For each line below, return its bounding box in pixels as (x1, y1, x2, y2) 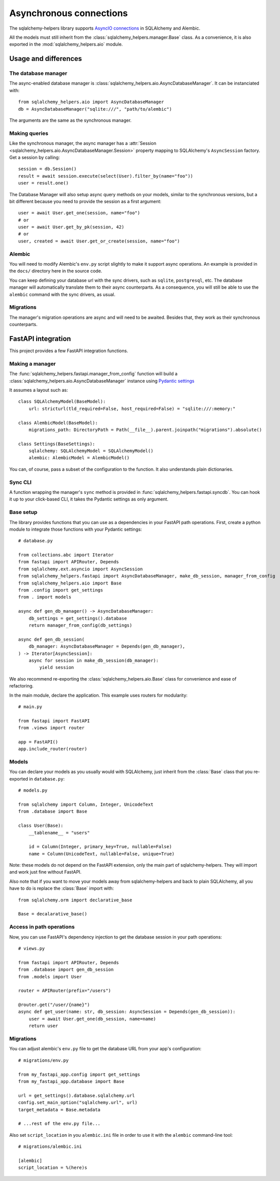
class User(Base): (18, 823, 64, 828)
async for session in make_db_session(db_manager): (28, 657, 159, 663)
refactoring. (9, 683, 34, 689)
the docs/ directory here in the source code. (9, 268, 103, 274)
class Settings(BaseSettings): (18, 441, 96, 447)
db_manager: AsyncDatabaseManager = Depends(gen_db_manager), (28, 644, 185, 649)
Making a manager (9, 360, 56, 367)
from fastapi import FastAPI (18, 718, 90, 724)
